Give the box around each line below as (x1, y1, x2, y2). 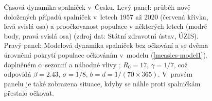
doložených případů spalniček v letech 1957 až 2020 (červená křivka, (4, 11, 208, 21)
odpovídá (4, 69, 32, 79)
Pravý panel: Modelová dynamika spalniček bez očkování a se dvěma (4, 40, 208, 50)
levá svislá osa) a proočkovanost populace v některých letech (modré (4, 21, 208, 31)
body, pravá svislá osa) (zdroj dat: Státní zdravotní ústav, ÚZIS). (4, 30, 199, 40)
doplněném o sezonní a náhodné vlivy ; (4, 59, 121, 69)
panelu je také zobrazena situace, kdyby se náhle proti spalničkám (4, 78, 201, 88)
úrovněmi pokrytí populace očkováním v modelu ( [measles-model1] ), (4, 49, 208, 60)
